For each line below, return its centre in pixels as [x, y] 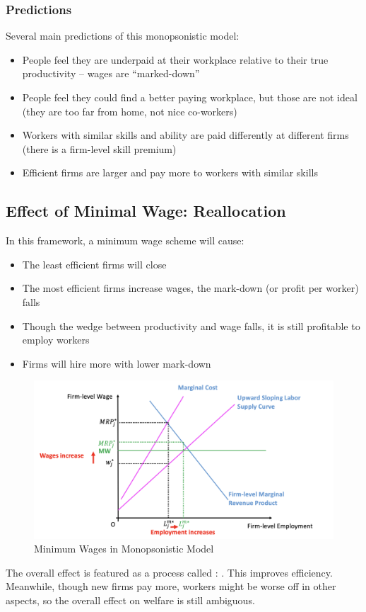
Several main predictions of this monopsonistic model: [123, 36]
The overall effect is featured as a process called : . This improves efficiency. [169, 572]
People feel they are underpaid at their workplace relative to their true [175, 59]
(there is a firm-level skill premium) [99, 148]
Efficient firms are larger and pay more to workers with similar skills [170, 172]
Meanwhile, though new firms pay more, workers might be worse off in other [171, 586]
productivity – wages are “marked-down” [111, 73]
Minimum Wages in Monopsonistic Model [124, 549]
